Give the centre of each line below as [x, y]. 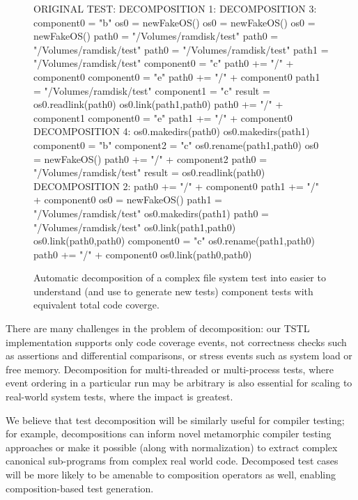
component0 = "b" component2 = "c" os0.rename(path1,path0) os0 [176, 144]
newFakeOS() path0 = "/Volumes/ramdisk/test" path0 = [156, 36]
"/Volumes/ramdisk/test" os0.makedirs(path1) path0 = [151, 213]
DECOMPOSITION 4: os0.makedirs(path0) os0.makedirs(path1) [172, 131]
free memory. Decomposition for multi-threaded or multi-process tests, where [170, 369]
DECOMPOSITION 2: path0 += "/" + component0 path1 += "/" [177, 186]
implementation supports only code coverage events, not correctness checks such [176, 342]
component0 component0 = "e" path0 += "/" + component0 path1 [177, 76]
